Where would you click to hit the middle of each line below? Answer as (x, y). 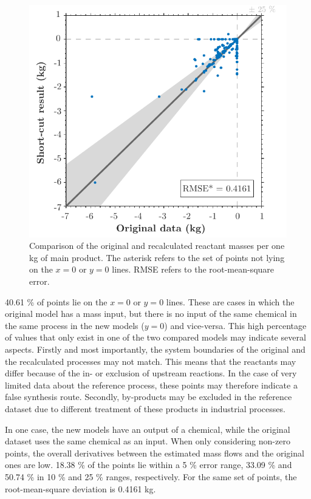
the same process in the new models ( (75, 325)
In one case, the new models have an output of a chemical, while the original (148, 429)
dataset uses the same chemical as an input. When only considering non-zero (148, 441)
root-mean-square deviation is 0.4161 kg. (80, 488)
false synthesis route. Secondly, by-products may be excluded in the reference (149, 397)
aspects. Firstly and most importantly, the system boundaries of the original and (155, 349)
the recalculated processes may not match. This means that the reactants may (151, 361)
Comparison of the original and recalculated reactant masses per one (157, 246)
